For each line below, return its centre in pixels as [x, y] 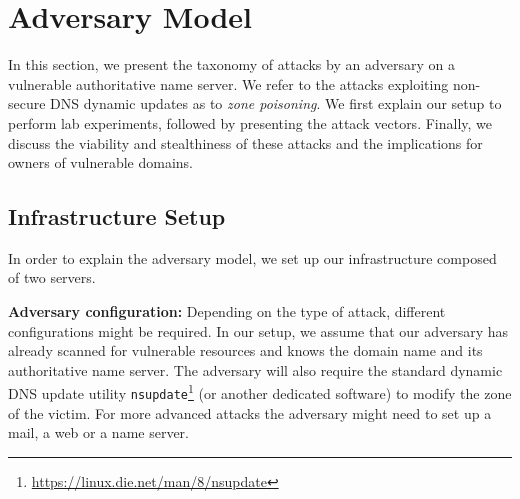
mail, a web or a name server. [98, 432]
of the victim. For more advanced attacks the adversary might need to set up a [250, 412]
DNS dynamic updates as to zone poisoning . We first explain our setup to [276, 103]
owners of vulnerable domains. [100, 162]
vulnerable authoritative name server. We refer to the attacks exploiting [228, 83]
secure [27, 103]
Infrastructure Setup [117, 216]
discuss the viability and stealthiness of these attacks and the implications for [245, 142]
